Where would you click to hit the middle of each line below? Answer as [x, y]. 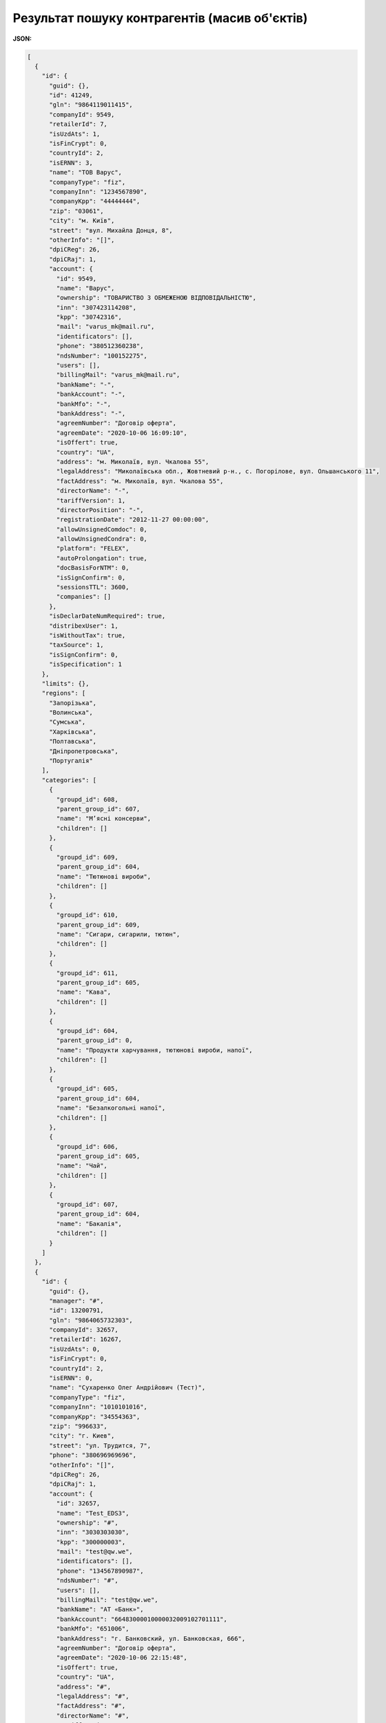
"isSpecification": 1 [85, 664]
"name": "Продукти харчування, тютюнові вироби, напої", [154, 1050]
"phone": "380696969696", [93, 1455]
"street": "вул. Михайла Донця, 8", [111, 230]
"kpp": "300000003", [91, 1542]
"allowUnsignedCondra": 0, [102, 539]
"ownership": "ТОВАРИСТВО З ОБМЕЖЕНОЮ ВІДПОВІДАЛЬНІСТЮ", [156, 298]
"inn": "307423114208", [96, 307]
